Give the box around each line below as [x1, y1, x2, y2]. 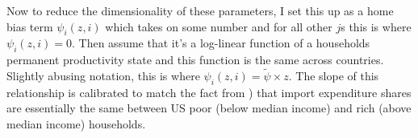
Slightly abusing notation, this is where [6, 67, 200, 83]
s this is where [341, 18, 412, 34]
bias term [6, 18, 53, 34]
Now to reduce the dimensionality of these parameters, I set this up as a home [6, 2, 394, 18]
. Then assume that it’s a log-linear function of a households [72, 34, 370, 51]
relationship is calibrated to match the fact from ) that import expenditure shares [6, 83, 412, 100]
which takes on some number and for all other [105, 18, 332, 34]
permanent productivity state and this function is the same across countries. [6, 51, 384, 68]
